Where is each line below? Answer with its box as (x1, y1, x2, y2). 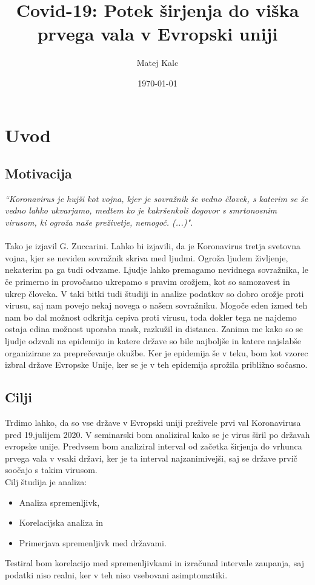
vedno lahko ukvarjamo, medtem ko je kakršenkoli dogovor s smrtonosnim (5, 204, 277, 217)
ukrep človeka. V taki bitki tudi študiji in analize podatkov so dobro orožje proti (5, 287, 304, 299)
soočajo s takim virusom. (5, 463, 98, 476)
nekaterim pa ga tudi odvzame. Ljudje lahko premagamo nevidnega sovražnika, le (5, 263, 308, 276)
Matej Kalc (136, 56, 179, 69)
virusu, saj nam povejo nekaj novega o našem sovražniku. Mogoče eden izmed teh (5, 299, 308, 312)
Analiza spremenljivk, (19, 495, 100, 508)
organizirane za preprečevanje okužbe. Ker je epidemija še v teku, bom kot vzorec (5, 346, 308, 359)
